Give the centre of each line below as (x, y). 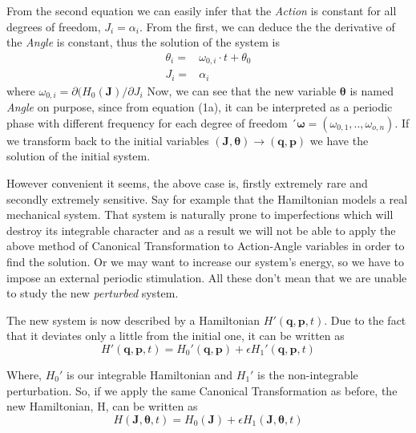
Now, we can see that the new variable (242, 90)
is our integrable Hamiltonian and (150, 374)
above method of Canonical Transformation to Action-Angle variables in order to (206, 246)
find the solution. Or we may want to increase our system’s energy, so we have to (205, 261)
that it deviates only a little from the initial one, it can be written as (176, 336)
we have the (339, 140)
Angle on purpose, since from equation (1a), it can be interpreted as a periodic (200, 107)
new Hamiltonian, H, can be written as (102, 406)
